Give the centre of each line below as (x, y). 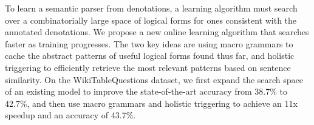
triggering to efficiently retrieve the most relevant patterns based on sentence (148, 67)
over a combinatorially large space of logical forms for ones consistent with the (151, 20)
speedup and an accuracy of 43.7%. (70, 115)
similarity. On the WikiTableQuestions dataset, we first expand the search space (154, 79)
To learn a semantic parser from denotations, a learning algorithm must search (151, 8)
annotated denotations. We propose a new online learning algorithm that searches (157, 32)
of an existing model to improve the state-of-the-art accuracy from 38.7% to (146, 91)
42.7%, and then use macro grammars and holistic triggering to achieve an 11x (151, 103)
